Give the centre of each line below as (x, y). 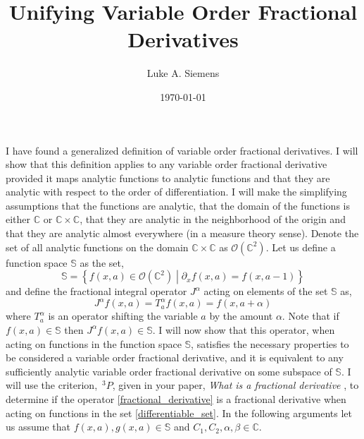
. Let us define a (301, 247)
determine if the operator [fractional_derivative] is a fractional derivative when (176, 398)
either (18, 219)
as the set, (102, 262)
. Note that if (310, 316)
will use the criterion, (52, 385)
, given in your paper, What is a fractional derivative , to (236, 385)
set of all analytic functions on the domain (97, 247)
